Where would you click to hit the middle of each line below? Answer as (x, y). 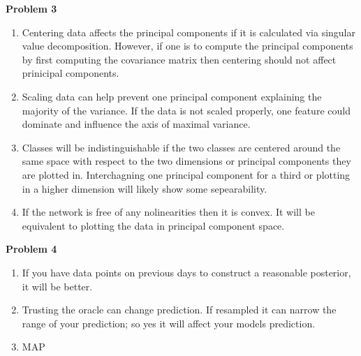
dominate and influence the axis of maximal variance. (136, 124)
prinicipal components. (71, 73)
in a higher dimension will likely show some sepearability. (145, 188)
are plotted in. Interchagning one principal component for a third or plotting (186, 174)
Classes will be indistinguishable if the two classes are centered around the (181, 147)
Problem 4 (31, 249)
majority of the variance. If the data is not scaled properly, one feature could (186, 110)
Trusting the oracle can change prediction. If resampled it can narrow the (179, 310)
